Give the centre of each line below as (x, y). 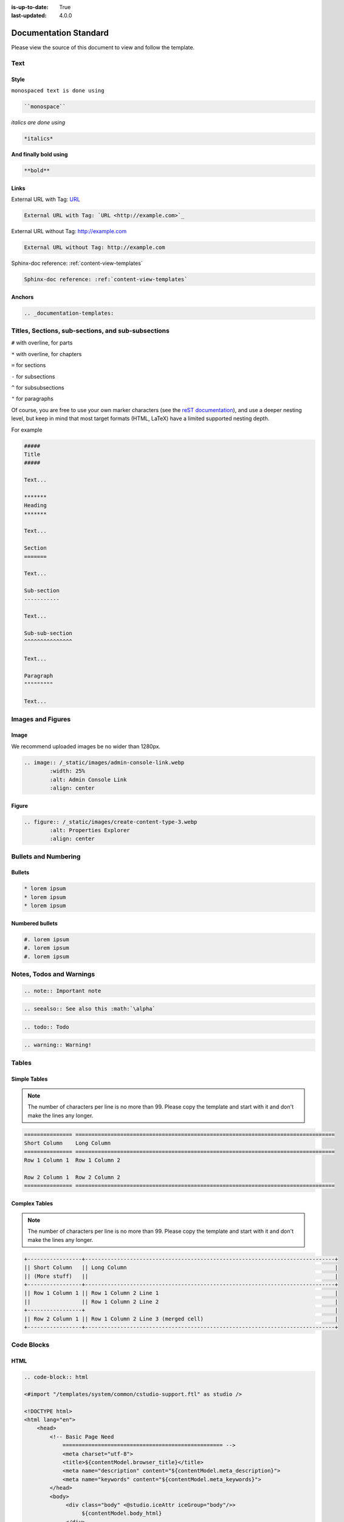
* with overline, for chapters (46, 354)
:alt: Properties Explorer (90, 830)
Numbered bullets (34, 923)
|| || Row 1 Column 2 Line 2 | (181, 1302)
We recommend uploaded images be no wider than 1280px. (86, 746)
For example (27, 430)
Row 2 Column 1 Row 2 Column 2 (72, 1177)
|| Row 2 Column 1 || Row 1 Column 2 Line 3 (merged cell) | (181, 1319)
